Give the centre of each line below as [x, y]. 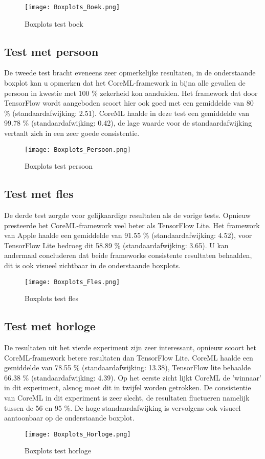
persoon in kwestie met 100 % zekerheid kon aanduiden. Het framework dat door [131, 93]
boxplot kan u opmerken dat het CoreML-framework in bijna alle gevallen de [125, 83]
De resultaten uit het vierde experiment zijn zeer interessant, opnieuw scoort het [130, 347]
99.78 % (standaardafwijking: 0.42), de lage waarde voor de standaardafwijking [128, 123]
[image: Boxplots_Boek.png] [72, 7]
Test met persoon [51, 51]
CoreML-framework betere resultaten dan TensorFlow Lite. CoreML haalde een [129, 357]
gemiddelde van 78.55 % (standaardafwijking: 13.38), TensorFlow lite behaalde [127, 367]
